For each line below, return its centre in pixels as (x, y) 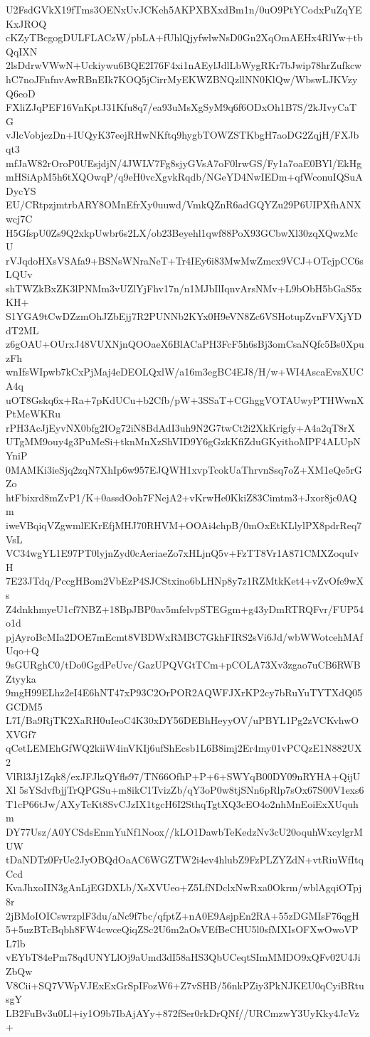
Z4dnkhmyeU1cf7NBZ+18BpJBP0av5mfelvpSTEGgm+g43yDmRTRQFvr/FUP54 (185, 608)
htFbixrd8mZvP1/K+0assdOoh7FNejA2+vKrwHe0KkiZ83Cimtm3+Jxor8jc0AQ (181, 497)
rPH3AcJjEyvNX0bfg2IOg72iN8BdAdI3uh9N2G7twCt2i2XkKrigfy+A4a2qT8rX (181, 427)
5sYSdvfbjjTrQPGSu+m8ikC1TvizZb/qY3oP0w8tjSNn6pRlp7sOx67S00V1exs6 (192, 790)
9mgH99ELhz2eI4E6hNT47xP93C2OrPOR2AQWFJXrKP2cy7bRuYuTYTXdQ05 (184, 692)
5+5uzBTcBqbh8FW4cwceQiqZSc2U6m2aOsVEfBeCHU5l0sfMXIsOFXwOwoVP (182, 929)
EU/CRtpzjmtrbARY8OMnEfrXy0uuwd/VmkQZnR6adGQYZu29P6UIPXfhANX (184, 204)
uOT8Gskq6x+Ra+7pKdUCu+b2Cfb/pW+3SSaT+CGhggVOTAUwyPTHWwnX (185, 399)
